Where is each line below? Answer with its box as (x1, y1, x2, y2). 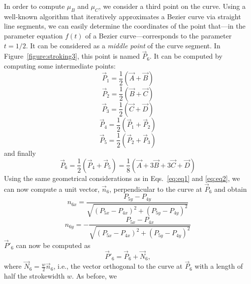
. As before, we (72, 271, 117, 281)
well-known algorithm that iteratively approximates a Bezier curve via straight (4, 11, 241, 21)
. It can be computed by (150, 51, 222, 61)
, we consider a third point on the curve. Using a (98, 1, 246, 11)
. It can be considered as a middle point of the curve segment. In (26, 40, 220, 50)
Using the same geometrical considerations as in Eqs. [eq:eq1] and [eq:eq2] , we (4, 173, 240, 183)
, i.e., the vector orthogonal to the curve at (53, 261, 183, 271)
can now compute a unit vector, (4, 183, 100, 194)
